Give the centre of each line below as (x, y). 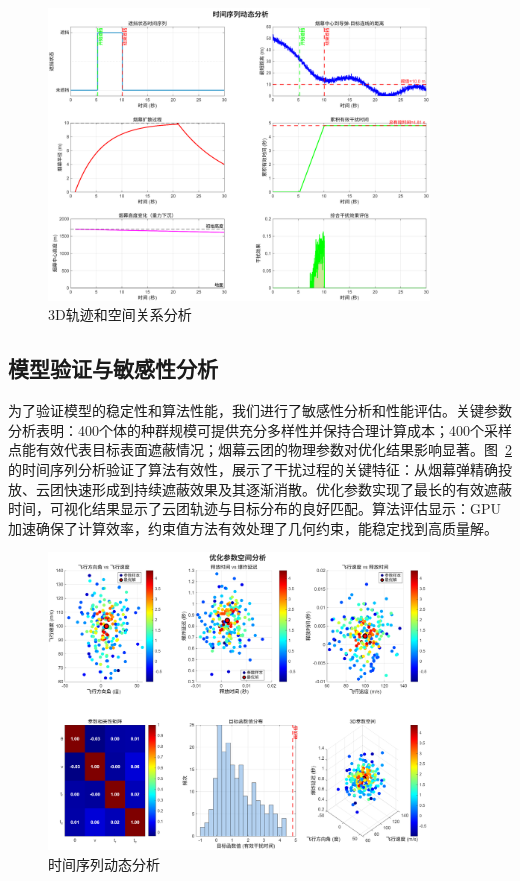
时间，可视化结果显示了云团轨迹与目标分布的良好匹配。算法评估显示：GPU (255, 508)
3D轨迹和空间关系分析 (120, 314)
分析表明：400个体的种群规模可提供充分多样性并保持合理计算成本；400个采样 (260, 429)
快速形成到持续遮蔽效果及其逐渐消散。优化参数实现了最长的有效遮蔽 (287, 488)
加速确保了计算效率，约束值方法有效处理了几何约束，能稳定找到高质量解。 (253, 527)
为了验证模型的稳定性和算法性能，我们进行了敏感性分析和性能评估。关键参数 (260, 410)
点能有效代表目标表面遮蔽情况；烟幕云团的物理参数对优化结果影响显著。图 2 (260, 449)
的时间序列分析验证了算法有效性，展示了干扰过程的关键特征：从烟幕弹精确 (253, 469)
